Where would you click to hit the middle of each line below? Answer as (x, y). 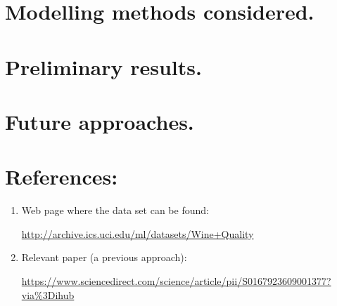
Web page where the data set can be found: (115, 210)
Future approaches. (100, 121)
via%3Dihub (48, 294)
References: (62, 177)
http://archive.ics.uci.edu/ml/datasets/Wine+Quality (138, 233)
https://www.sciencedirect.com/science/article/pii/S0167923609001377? (176, 281)
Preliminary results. (103, 66)
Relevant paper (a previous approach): (104, 257)
